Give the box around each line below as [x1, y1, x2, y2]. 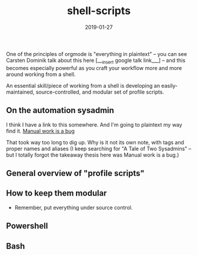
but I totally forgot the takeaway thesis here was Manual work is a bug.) [6, 151, 179, 158]
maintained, [6, 88, 35, 95]
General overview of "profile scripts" [6, 168, 145, 178]
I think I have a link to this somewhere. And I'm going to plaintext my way [6, 121, 182, 128]
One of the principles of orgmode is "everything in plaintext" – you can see [6, 50, 187, 57]
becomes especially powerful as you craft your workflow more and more [6, 64, 182, 71]
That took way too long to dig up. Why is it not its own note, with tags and [6, 138, 184, 145]
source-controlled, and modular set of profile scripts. [35, 88, 165, 95]
